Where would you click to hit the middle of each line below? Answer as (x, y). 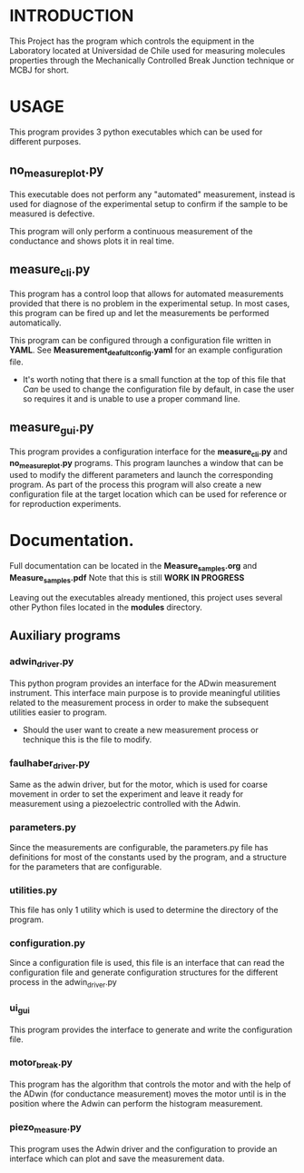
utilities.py (34, 890)
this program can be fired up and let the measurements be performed (139, 313)
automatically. (35, 323)
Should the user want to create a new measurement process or (140, 730)
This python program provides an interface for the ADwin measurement (143, 683)
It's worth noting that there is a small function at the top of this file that (154, 379)
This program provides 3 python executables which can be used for (136, 132)
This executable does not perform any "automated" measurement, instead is (152, 194)
